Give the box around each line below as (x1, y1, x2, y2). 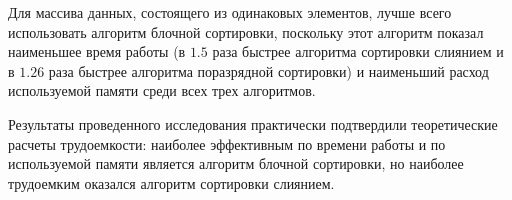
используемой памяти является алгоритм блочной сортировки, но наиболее (8, 153, 464, 174)
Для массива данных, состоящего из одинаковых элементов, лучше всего (8, 2, 452, 22)
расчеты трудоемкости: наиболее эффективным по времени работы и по (8, 133, 446, 154)
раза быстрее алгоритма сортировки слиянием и (212, 41, 504, 62)
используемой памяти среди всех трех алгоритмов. (8, 80, 316, 101)
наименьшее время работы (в (8, 41, 186, 62)
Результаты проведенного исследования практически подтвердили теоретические (8, 113, 498, 134)
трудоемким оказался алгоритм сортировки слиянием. (8, 172, 335, 193)
